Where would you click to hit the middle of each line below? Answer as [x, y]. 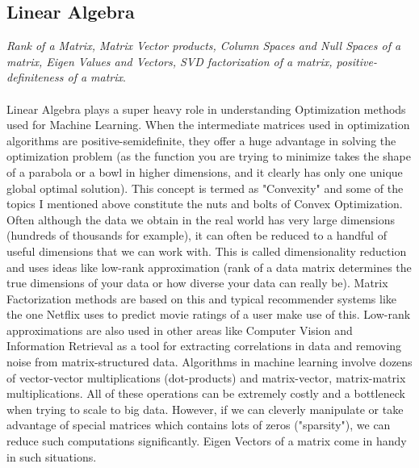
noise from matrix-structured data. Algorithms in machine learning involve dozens [209, 362]
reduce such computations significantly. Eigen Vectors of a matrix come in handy [207, 441]
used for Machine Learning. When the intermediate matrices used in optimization [208, 125]
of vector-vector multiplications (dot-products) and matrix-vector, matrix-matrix [206, 377]
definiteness [35, 77]
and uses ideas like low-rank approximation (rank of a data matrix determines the [209, 267]
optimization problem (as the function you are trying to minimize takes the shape [209, 156]
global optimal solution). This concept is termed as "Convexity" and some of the [205, 188]
